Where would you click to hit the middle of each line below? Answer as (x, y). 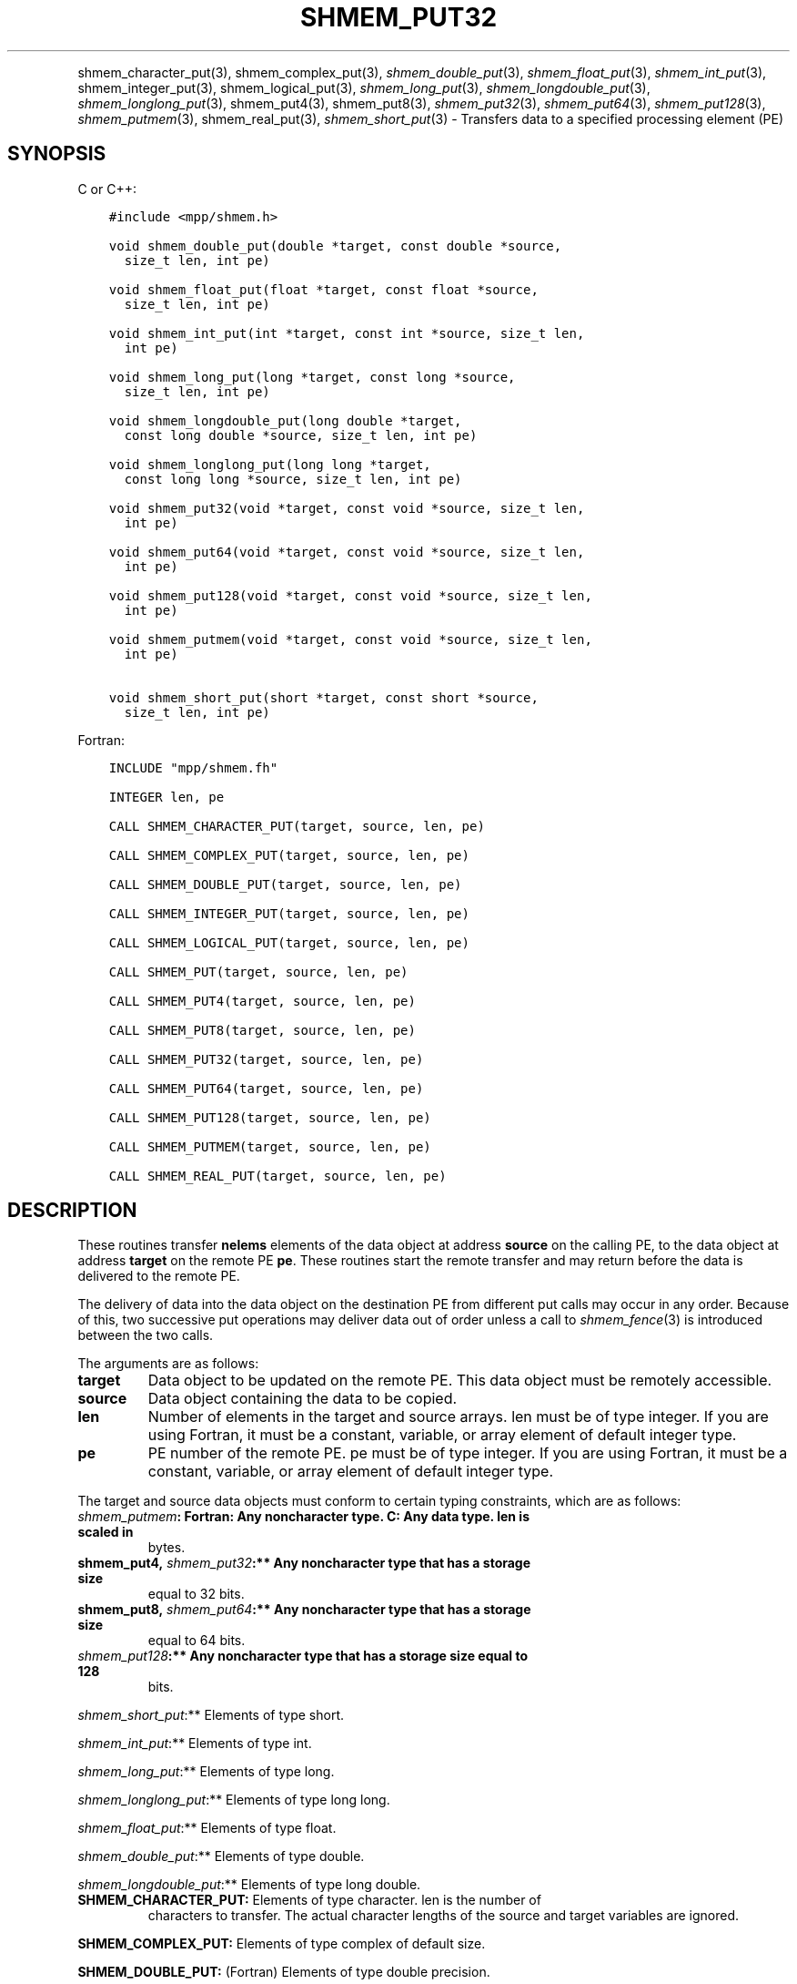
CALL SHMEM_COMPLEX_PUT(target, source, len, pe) (289, 855)
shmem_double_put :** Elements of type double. (221, 1856)
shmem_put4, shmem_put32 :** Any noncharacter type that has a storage (304, 1563)
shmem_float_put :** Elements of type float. (207, 1828)
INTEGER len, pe (166, 797)
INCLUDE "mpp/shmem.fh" (193, 767)
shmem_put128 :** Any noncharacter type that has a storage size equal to (303, 1656)
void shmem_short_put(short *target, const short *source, (323, 697)
